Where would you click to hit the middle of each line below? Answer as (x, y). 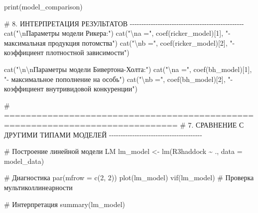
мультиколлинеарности (38, 187)
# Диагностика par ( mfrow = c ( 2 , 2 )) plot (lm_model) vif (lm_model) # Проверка (129, 177)
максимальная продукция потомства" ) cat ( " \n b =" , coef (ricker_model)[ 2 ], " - (120, 42)
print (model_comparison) (43, 6)
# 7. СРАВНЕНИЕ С (212, 124)
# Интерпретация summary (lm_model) (64, 204)
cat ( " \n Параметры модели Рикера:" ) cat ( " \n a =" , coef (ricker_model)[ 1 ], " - (117, 33)
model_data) (24, 161)
